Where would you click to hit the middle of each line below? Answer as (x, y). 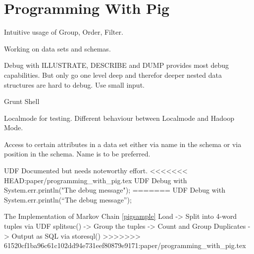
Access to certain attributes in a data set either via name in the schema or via (123, 144)
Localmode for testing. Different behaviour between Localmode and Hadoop (119, 118)
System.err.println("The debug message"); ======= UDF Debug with (115, 190)
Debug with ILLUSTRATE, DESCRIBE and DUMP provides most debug (117, 65)
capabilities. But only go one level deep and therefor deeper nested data (113, 75)
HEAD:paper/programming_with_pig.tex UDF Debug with (96, 180)
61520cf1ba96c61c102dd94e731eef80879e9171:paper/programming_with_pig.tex (125, 245)
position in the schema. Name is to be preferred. (77, 154)
